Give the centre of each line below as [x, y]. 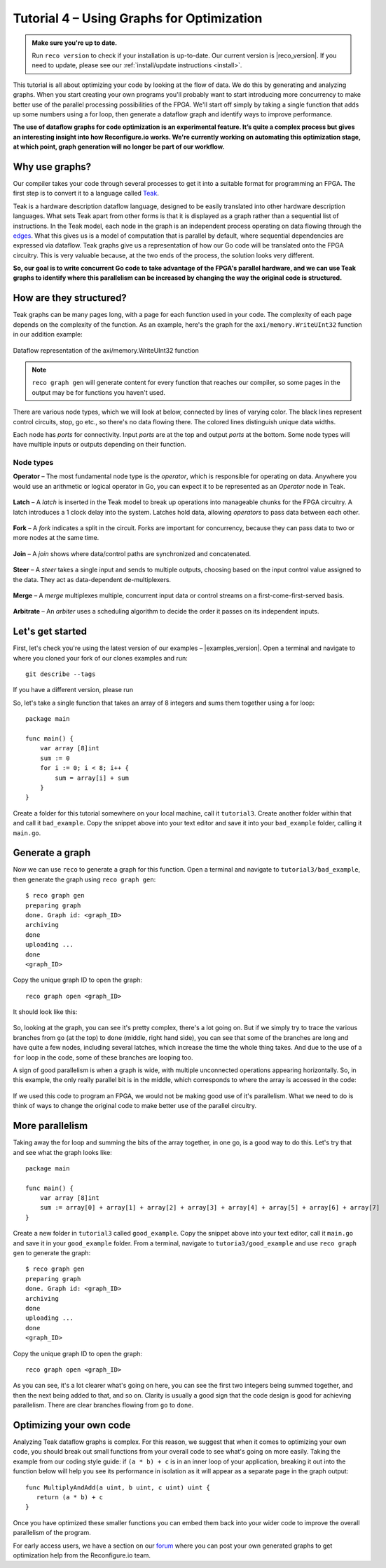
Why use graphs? [52, 167]
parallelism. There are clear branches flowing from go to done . [103, 1405]
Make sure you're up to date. [75, 43]
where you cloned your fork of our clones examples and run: [101, 658]
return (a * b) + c [70, 1497]
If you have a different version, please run [73, 690]
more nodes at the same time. [56, 538]
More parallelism [50, 1126]
